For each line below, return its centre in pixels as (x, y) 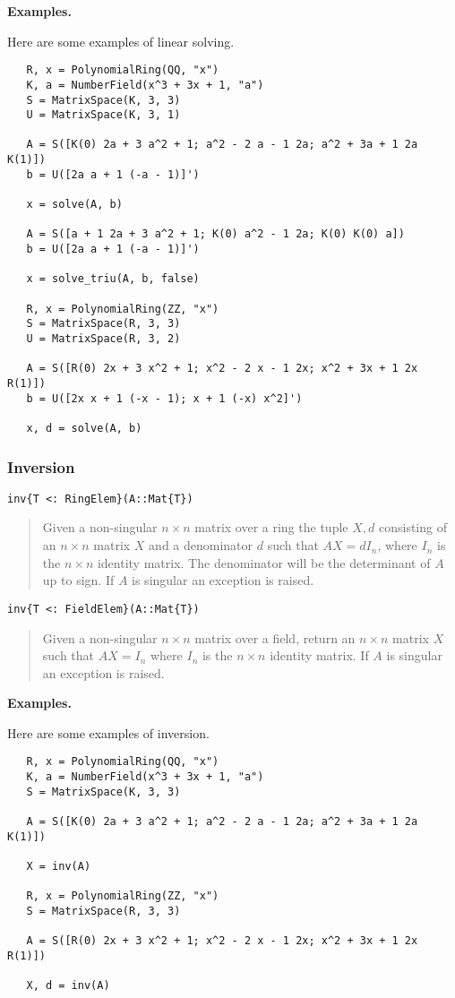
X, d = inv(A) (68, 986)
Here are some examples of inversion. (108, 732)
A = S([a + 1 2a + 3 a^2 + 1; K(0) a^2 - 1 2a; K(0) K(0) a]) (215, 234)
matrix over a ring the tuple (271, 527)
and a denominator (201, 545)
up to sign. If (78, 580)
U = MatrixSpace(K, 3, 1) (103, 115)
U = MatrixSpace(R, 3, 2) (103, 339)
